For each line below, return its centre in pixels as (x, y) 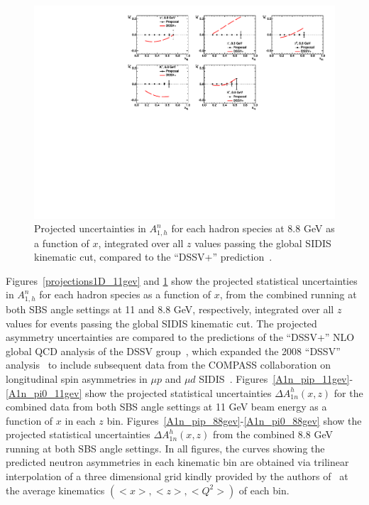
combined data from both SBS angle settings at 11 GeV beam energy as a (166, 407)
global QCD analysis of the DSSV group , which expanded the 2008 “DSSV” (173, 351)
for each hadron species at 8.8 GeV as (253, 228)
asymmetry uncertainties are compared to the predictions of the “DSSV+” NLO (180, 337)
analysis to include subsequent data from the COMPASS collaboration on (168, 365)
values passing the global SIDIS (263, 243)
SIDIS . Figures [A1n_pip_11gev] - (276, 378)
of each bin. (264, 490)
